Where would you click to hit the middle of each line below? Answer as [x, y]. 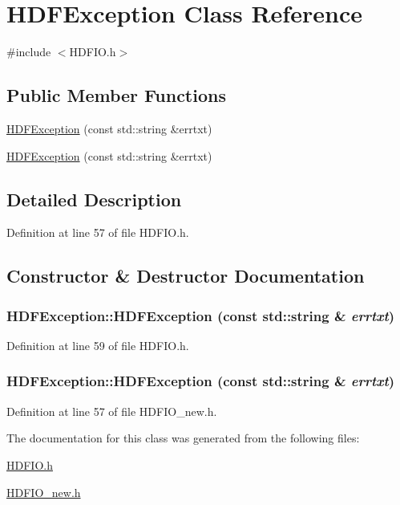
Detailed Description [94, 199]
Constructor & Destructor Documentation [186, 276]
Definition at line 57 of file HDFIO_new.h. [112, 411]
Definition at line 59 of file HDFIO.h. [98, 345]
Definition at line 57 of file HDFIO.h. [98, 232]
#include [29, 52]
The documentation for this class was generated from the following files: [183, 438]
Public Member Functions [116, 95]
